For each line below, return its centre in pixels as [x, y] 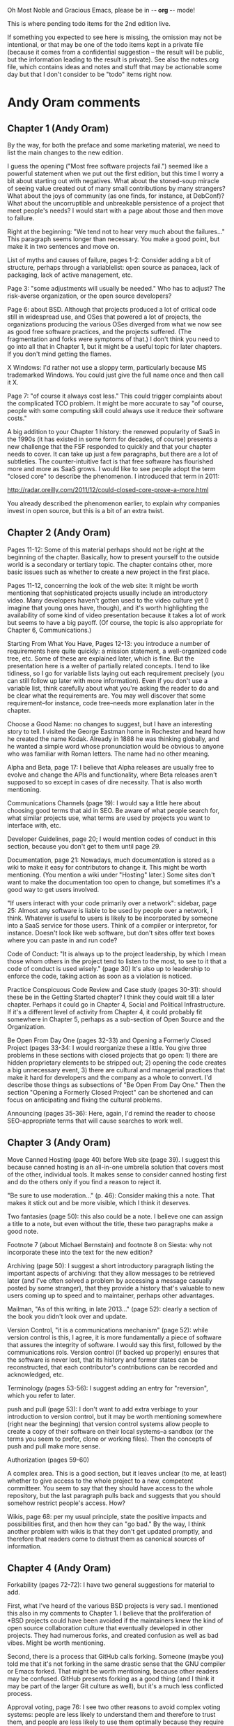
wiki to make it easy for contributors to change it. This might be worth [107, 867]
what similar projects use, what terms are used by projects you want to [109, 818]
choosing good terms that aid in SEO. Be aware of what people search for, [114, 810]
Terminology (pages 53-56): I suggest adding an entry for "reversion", [108, 1388]
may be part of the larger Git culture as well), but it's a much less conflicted [115, 1686]
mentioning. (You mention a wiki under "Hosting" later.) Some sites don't [111, 875]
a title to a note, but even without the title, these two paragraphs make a [110, 1223]
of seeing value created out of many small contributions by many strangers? [116, 188]
